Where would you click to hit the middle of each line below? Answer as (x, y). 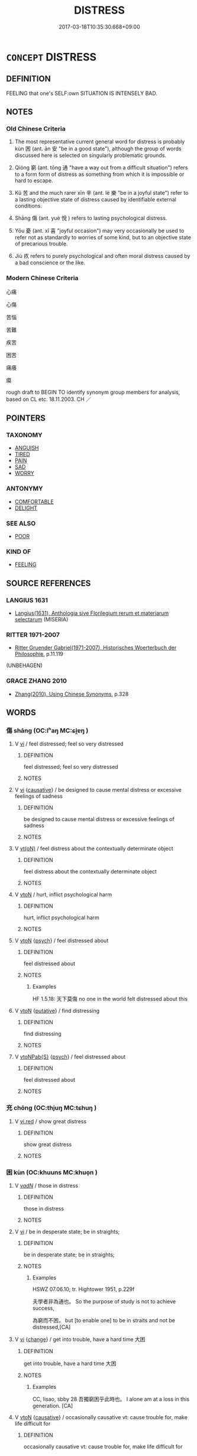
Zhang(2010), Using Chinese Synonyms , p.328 (72, 694)
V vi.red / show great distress (51, 1121)
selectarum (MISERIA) (41, 619)
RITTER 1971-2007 (33, 634)
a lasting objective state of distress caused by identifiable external (95, 200)
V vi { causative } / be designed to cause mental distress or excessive (98, 790)
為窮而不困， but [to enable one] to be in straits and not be (104, 1320)
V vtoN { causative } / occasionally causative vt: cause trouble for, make (101, 1417)
